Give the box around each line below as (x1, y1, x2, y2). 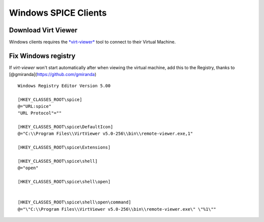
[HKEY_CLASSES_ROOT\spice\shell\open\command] (18, 199, 132, 205)
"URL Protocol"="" (18, 110, 62, 116)
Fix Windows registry (9, 51, 76, 60)
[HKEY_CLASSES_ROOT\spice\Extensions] (18, 145, 111, 150)
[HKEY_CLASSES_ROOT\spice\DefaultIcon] (18, 124, 113, 130)
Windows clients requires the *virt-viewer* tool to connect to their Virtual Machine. (9, 39, 176, 45)
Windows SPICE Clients (9, 7, 107, 18)
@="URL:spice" (18, 103, 51, 109)
